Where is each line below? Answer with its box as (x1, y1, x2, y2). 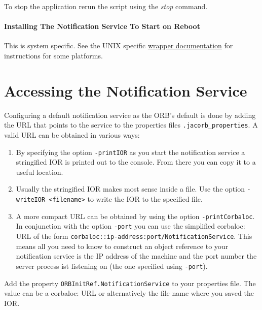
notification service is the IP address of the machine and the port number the (16, 251, 257, 261)
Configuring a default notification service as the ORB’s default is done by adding (4, 109, 256, 120)
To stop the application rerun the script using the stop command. (4, 1, 208, 11)
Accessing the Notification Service (4, 80, 247, 101)
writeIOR (16, 196, 46, 204)
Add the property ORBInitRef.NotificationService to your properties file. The (4, 277, 256, 288)
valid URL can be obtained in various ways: (4, 129, 140, 140)
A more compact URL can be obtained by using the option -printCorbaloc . (16, 210, 255, 221)
